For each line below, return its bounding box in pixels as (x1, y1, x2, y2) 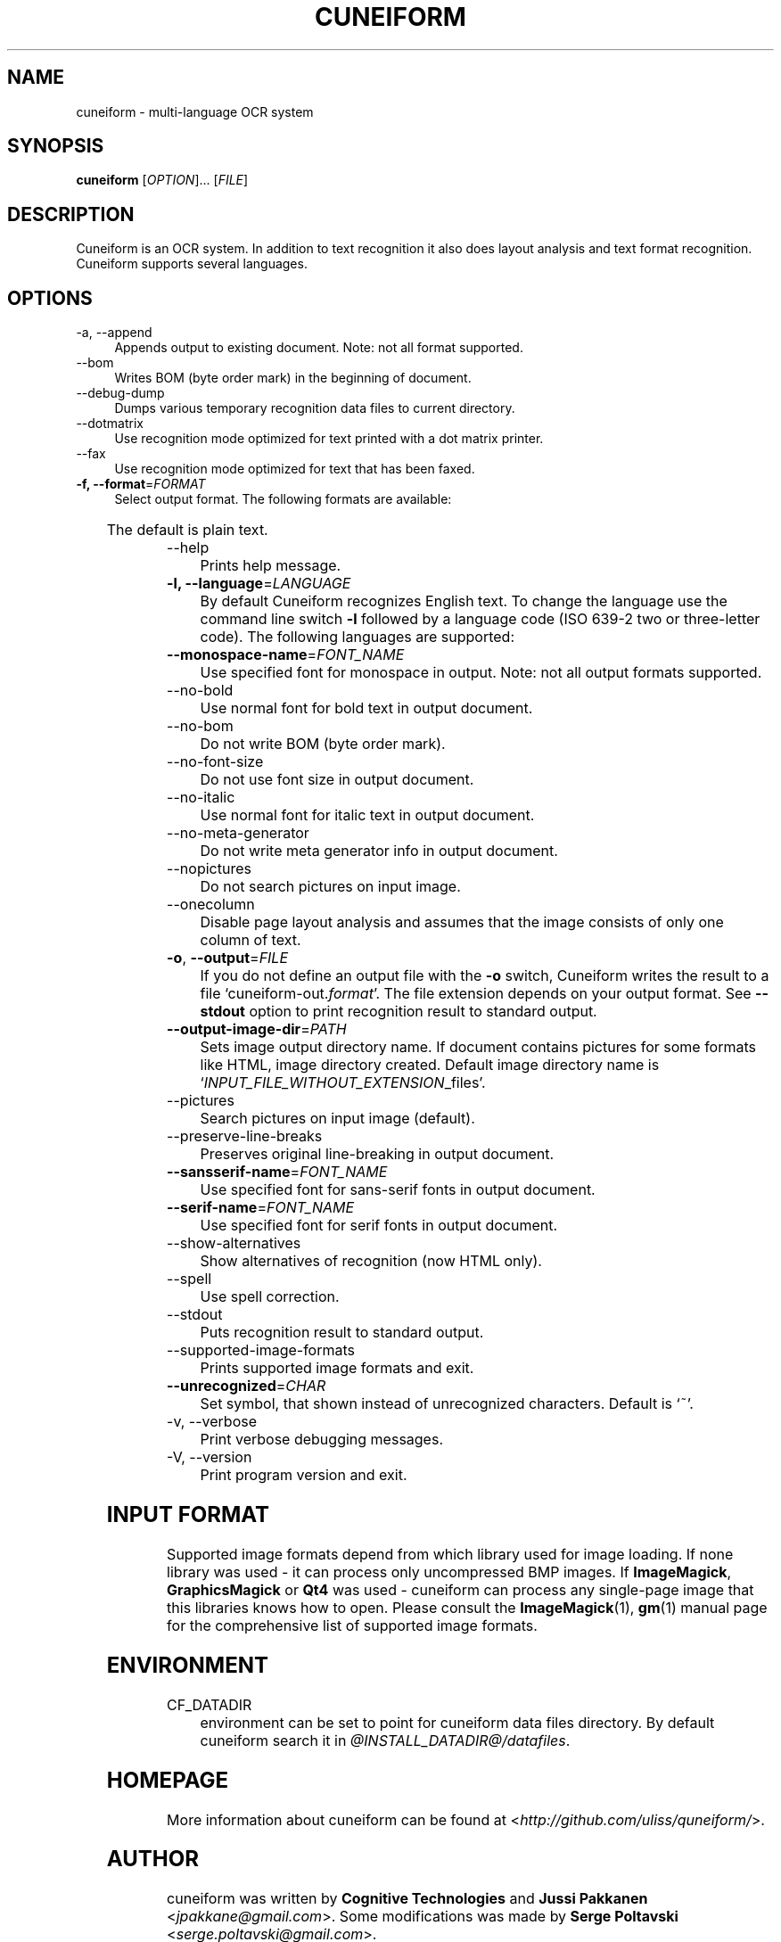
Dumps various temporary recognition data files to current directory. (114, 400, 515, 416)
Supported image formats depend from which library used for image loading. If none (167, 1544, 734, 1563)
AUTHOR (106, 1846, 199, 1872)
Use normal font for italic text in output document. (200, 806, 535, 825)
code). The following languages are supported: (200, 628, 515, 646)
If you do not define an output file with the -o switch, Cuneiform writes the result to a (200, 967, 769, 985)
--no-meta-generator (167, 824, 309, 843)
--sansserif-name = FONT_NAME (167, 1163, 388, 1181)
